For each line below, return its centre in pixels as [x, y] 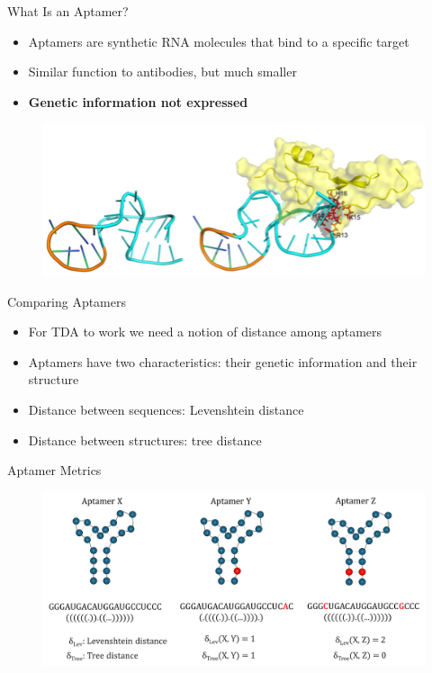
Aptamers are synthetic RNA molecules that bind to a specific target [219, 41]
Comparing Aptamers [67, 301]
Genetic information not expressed [138, 101]
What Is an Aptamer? [68, 11]
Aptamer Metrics [54, 470]
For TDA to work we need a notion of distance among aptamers [205, 332]
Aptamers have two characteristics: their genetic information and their [223, 361]
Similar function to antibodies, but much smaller [162, 72]
